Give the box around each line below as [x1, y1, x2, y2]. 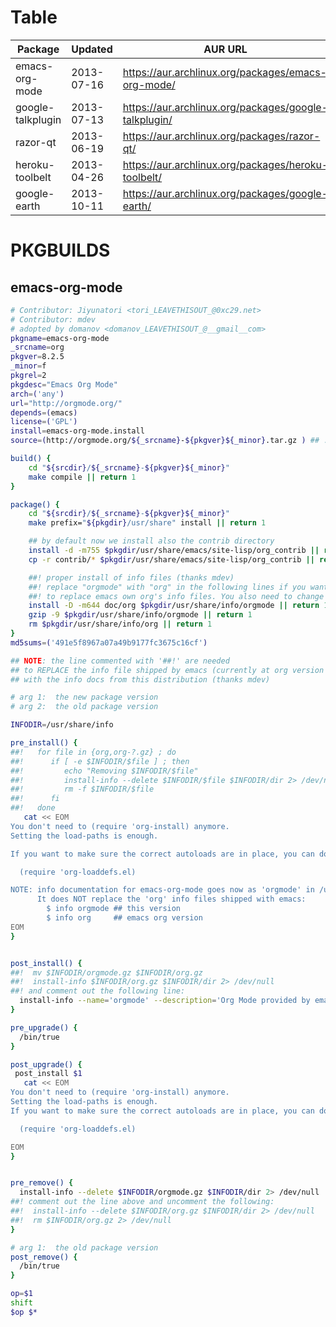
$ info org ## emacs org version [46, 913, 203, 923]
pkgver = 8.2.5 [10, 352, 65, 362]
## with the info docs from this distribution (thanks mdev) [10, 674, 271, 685]
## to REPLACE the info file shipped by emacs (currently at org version [10, 665, 325, 675]
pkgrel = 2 [10, 371, 47, 381]
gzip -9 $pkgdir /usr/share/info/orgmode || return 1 [28, 610, 253, 620]
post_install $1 [14, 1069, 83, 1079]
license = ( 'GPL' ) [10, 417, 78, 427]
